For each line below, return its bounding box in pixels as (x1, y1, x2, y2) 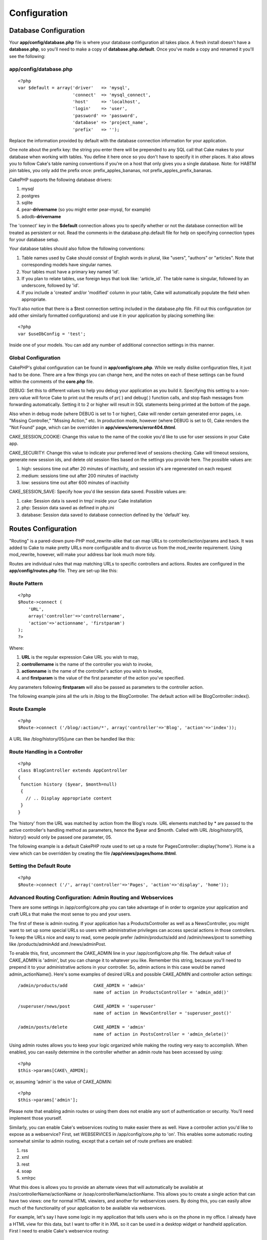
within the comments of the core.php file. (9, 378, 94, 384)
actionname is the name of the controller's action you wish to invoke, (21, 668, 163, 674)
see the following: (9, 53, 45, 59)
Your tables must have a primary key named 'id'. (21, 268, 120, 275)
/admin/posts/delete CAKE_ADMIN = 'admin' (18, 1024, 146, 1030)
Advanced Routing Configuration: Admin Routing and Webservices (9, 894, 174, 901)
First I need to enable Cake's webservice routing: (9, 1228, 109, 1234)
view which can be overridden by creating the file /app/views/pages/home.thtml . (9, 850, 177, 856)
